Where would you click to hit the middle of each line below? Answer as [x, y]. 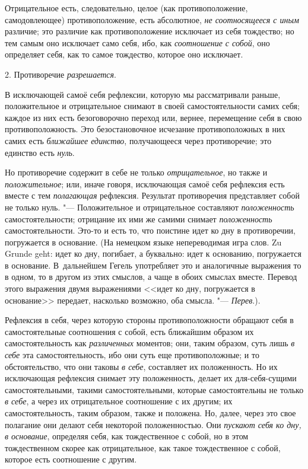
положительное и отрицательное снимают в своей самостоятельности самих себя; [152, 106]
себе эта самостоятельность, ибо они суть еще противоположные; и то [132, 355]
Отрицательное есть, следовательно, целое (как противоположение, [126, 8]
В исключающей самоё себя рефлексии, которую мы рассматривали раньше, [143, 94]
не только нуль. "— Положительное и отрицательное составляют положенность [150, 207]
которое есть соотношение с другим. [71, 459]
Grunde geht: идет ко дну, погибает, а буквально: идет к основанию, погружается [153, 253]
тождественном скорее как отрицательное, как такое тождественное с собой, [143, 447]
